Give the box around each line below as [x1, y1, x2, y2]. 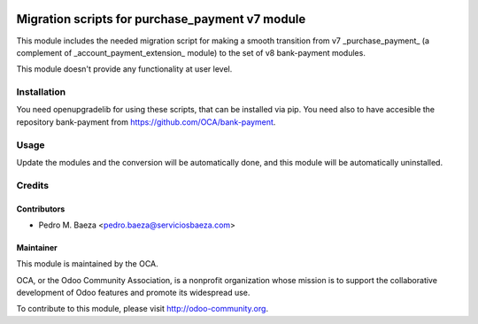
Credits [16, 179, 49, 191]
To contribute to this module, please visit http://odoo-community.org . [16, 304, 269, 314]
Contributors [16, 204, 66, 214]
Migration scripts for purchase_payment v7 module [16, 12, 306, 27]
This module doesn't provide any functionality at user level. [16, 64, 233, 74]
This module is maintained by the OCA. [16, 258, 158, 269]
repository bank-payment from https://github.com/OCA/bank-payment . [16, 116, 276, 127]
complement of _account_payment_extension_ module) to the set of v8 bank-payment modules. [16, 47, 366, 58]
